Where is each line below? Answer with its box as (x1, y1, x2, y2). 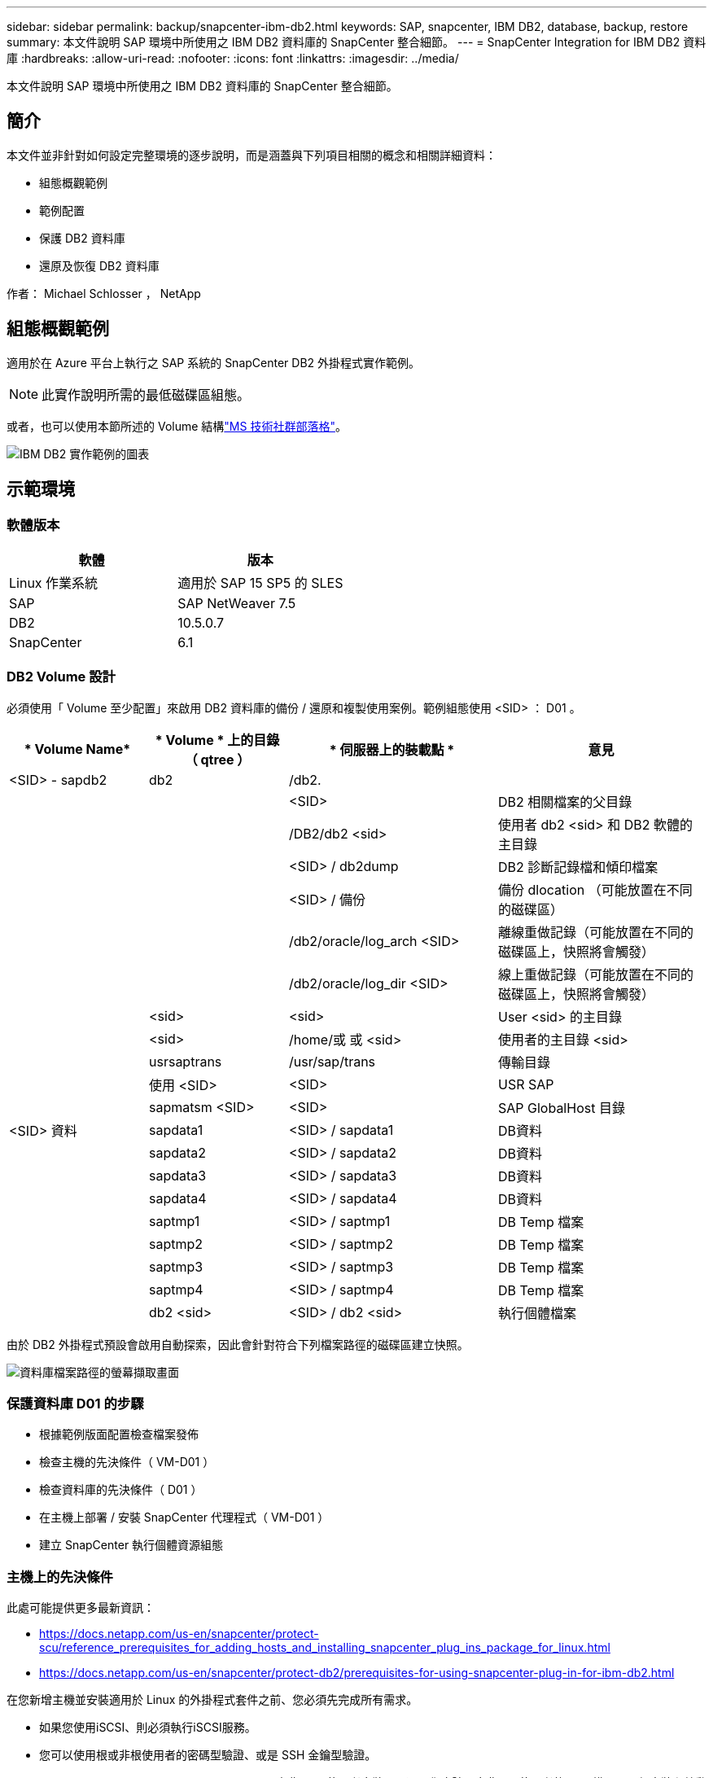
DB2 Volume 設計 (7, 668, 116, 685)
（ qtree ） (184, 751, 251, 768)
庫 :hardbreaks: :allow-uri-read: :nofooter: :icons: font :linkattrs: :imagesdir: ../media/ (7, 51, 459, 65)
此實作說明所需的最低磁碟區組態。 (42, 386, 251, 403)
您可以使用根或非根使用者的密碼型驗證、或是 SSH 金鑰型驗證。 (39, 1748, 377, 1763)
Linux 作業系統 (9, 574, 98, 591)
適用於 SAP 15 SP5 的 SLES (177, 574, 343, 591)
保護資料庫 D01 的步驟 (7, 1395, 144, 1412)
